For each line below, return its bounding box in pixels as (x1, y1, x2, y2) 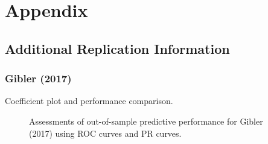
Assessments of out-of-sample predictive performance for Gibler (29, 114, 263, 127)
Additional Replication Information (5, 39, 230, 57)
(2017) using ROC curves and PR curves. (29, 126, 182, 139)
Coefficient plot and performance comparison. (5, 94, 173, 107)
